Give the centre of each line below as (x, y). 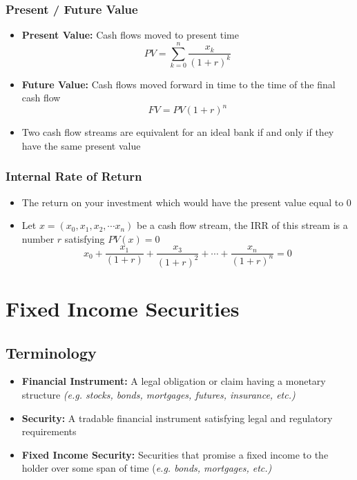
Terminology (51, 352)
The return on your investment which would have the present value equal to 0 (186, 202)
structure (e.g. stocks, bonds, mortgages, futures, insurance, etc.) (158, 394)
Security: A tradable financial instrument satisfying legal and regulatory (177, 418)
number (38, 238)
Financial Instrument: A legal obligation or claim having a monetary (174, 381)
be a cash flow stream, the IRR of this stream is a (242, 225)
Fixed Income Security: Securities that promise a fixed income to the (175, 454)
